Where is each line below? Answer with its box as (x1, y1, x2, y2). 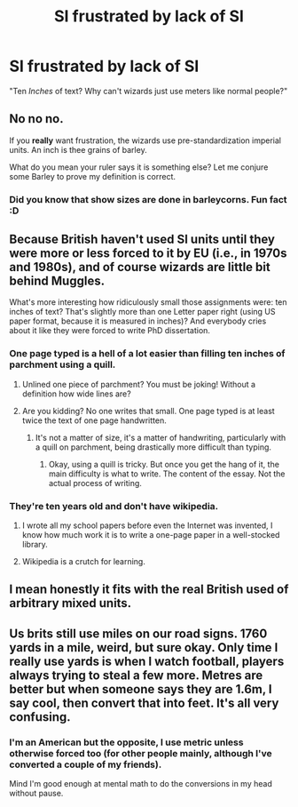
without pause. (9, 788, 64, 799)
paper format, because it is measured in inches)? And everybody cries (9, 316, 267, 326)
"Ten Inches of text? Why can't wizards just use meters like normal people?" (9, 85, 288, 96)
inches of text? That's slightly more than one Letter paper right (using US (9, 307, 276, 317)
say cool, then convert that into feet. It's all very (9, 695, 279, 710)
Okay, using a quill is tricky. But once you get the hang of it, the (48, 459, 279, 469)
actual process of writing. (48, 477, 142, 488)
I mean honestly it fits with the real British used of (9, 582, 289, 597)
